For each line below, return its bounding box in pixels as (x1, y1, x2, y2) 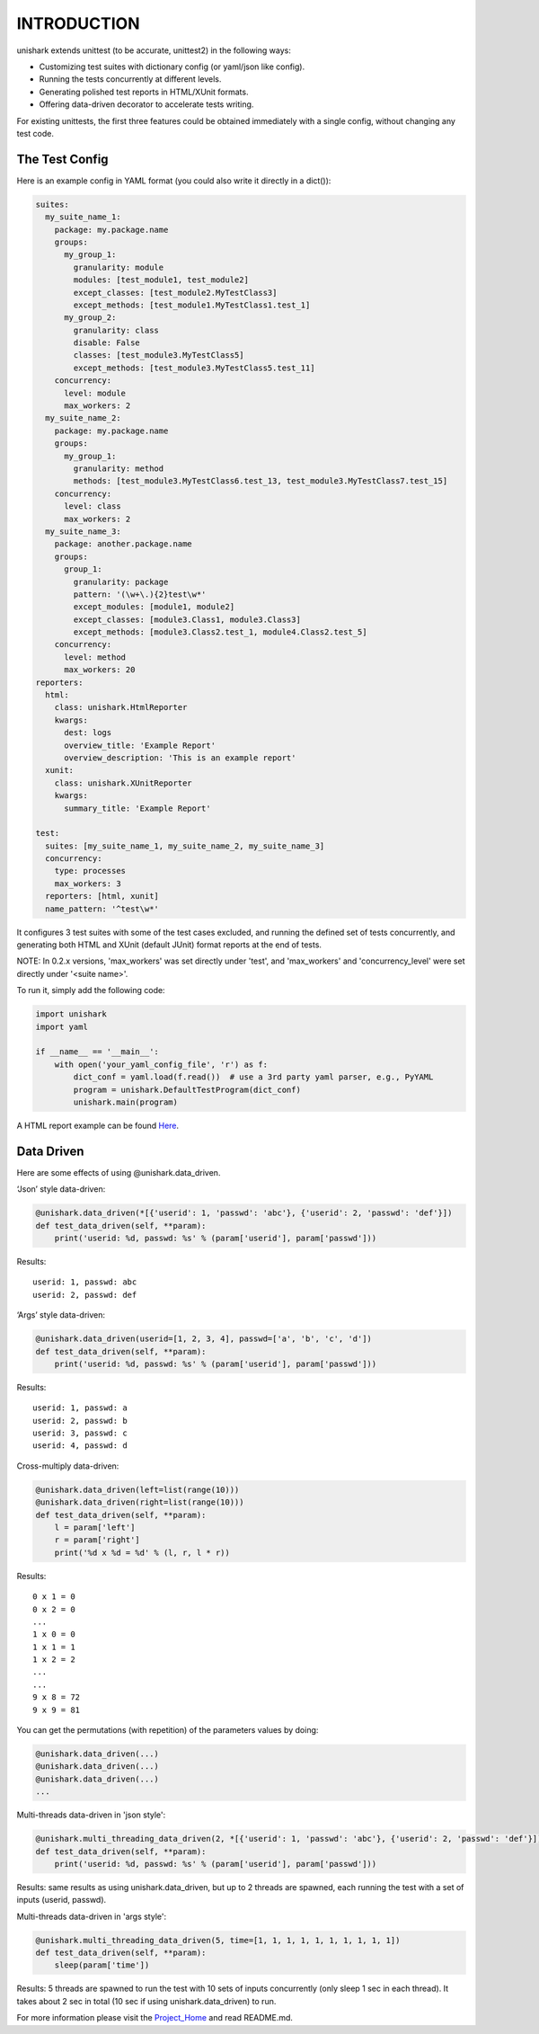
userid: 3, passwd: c (32, 1428, 128, 1438)
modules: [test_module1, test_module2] (73, 275, 249, 285)
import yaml (35, 1021, 89, 1032)
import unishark (35, 1009, 108, 1019)
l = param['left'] (54, 1522, 136, 1532)
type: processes (54, 866, 126, 876)
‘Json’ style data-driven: (16, 1184, 106, 1195)
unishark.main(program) (73, 1097, 179, 1107)
